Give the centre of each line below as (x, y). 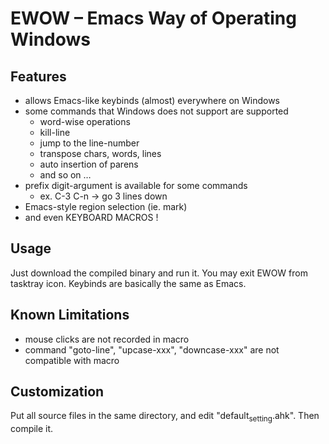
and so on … (65, 175)
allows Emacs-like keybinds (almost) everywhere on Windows (152, 100)
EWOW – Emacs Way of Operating (153, 18)
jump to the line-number (89, 143)
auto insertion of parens (89, 164)
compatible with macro (72, 360)
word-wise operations (85, 121)
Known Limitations (70, 315)
